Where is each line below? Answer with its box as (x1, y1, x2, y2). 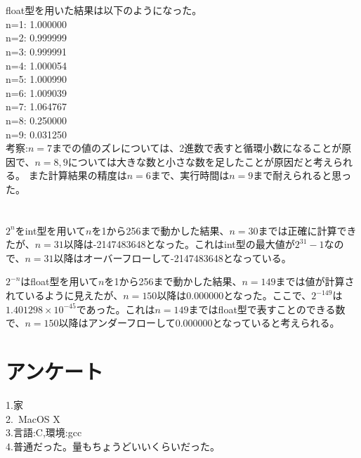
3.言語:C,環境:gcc (6, 425, 82, 440)
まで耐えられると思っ (253, 168, 352, 183)
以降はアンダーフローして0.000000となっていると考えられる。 (58, 315, 340, 330)
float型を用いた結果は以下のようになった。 (6, 3, 202, 18)
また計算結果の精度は (28, 168, 127, 183)
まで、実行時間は (150, 168, 230, 183)
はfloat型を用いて (20, 274, 99, 289)
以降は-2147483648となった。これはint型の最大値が (63, 237, 295, 251)
